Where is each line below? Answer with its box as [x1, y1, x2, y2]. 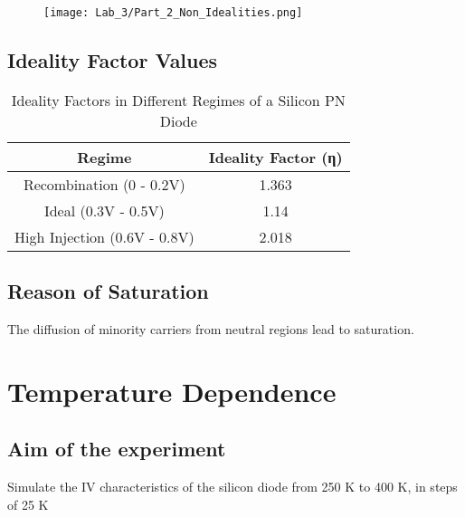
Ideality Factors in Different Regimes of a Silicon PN [11, 89, 346, 110]
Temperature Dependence [7, 372, 337, 409]
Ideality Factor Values [7, 46, 218, 74]
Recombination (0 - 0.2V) [23, 173, 185, 195]
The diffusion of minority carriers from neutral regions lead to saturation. [7, 320, 414, 339]
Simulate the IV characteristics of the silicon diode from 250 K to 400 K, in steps [7, 477, 458, 496]
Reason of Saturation [7, 277, 209, 305]
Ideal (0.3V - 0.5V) [43, 199, 165, 221]
